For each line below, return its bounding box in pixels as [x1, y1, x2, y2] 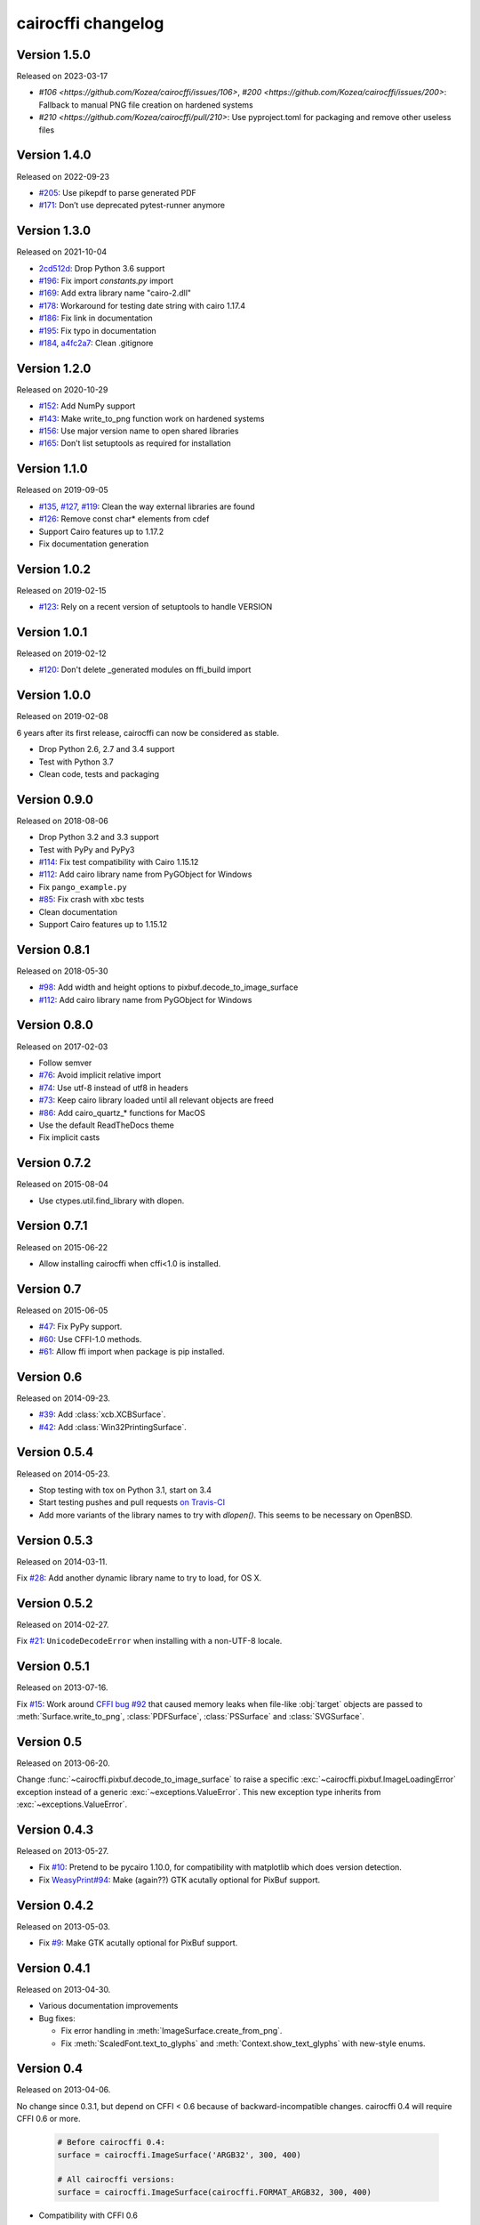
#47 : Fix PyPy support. [38, 1322, 123, 1332]
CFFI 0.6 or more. [16, 2114, 81, 2124]
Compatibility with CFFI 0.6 [38, 2210, 138, 2221]
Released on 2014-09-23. [16, 1393, 111, 1404]
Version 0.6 [16, 1369, 83, 1384]
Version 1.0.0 [16, 688, 92, 703]
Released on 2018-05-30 [16, 966, 108, 976]
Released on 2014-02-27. [16, 1619, 109, 1630]
